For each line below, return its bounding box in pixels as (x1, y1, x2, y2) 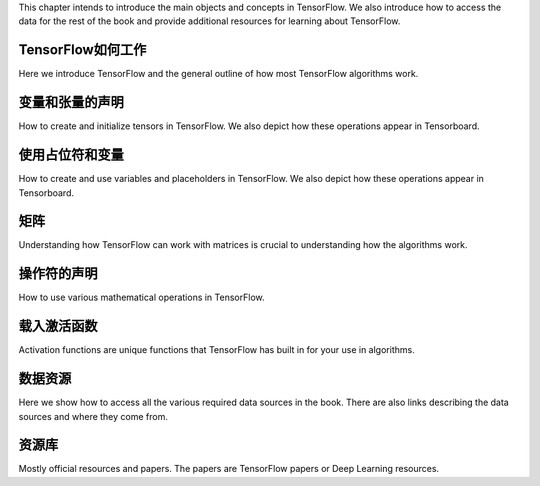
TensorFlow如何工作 (18, 41, 147, 59)
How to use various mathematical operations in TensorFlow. (18, 291, 265, 304)
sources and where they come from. (18, 410, 169, 422)
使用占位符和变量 (18, 146, 124, 164)
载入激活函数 (18, 318, 98, 335)
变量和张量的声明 (18, 94, 124, 111)
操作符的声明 (18, 265, 98, 282)
